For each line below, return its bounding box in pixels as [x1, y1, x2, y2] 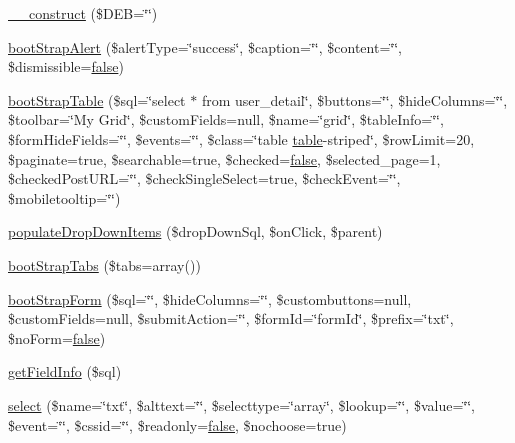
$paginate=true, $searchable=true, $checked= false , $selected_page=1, [8, 148, 441, 169]
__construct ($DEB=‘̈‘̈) [8, 3, 158, 23]
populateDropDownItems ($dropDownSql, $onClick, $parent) [8, 221, 383, 242]
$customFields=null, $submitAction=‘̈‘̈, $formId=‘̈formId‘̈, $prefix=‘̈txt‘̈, [8, 308, 454, 329]
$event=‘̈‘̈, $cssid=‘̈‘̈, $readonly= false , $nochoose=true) [8, 414, 347, 435]
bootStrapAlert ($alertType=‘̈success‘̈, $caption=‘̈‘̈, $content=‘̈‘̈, [8, 36, 402, 57]
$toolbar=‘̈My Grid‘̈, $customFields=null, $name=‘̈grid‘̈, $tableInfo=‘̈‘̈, [8, 109, 444, 130]
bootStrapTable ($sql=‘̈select [8, 89, 186, 110]
